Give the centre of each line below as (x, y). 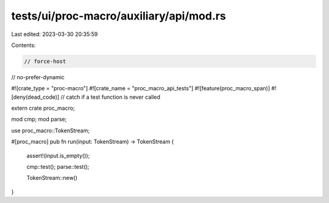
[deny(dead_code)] (35, 97)
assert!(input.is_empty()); (58, 155)
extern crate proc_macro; (43, 108)
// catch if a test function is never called (111, 97)
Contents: (23, 45)
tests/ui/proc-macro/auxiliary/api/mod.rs (119, 16)
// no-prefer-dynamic (38, 77)
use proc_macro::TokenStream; (51, 130)
